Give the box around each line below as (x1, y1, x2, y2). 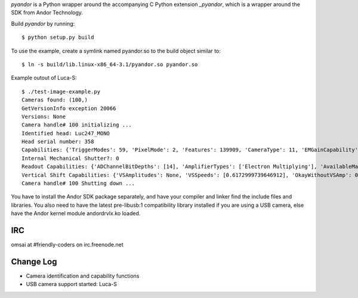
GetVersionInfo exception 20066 (21, 105, 116, 111)
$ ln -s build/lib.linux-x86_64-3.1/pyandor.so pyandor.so (21, 61, 198, 68)
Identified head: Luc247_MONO (21, 130, 110, 136)
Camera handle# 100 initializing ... (21, 122, 132, 128)
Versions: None (21, 113, 66, 120)
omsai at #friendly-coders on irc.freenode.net (11, 241, 124, 249)
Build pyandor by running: (11, 20, 75, 27)
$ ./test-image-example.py (21, 88, 101, 95)
